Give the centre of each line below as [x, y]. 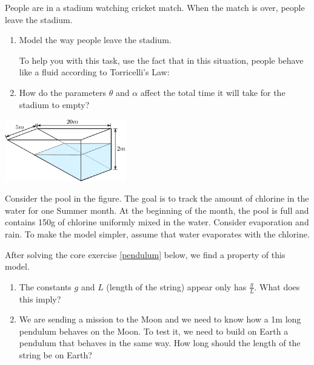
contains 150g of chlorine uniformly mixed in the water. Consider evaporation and [157, 222]
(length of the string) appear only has [176, 286]
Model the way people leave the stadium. [95, 40]
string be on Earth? [55, 354]
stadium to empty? [54, 104]
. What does [277, 286]
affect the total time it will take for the [213, 92]
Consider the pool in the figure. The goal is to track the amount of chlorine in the [157, 198]
